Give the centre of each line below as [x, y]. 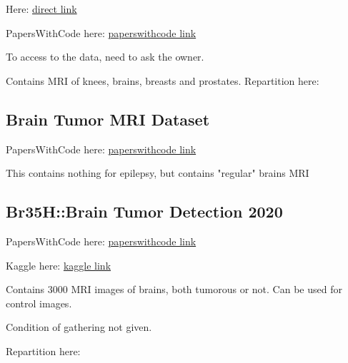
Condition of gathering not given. [79, 327]
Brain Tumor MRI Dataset [108, 119]
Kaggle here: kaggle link [59, 265]
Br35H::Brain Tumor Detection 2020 [144, 211]
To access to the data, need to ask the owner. [105, 57]
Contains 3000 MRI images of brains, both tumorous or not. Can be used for [174, 289]
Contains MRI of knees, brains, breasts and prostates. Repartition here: [163, 80]
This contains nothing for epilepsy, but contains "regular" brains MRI [158, 173]
